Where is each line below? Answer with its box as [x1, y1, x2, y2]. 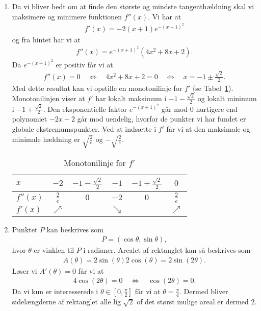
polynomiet [12, 113, 47, 124]
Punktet [12, 224, 38, 234]
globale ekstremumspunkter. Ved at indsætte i [12, 123, 156, 134]
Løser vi [12, 265, 37, 276]
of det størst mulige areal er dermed [137, 296, 249, 307]
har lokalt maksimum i [95, 93, 167, 104]
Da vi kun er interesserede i [12, 286, 98, 297]
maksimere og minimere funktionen [12, 11, 122, 21]
